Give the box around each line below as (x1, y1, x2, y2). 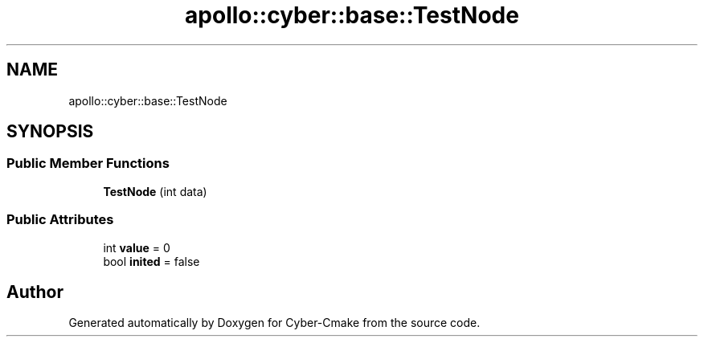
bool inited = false (103, 254, 200, 268)
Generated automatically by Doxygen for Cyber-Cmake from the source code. (68, 316, 481, 330)
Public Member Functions (6, 155, 170, 172)
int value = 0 (103, 240, 170, 255)
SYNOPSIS (6, 121, 94, 142)
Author (6, 281, 63, 302)
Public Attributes (6, 211, 114, 228)
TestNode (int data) (103, 184, 207, 198)
